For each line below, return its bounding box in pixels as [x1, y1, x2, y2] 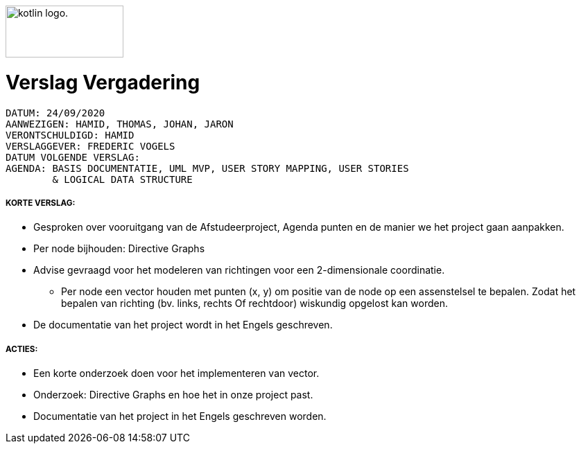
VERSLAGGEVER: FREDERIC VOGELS [6, 140, 175, 152]
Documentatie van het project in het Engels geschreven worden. [33, 410, 327, 423]
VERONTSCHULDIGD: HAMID [6, 129, 135, 141]
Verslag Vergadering [6, 70, 200, 94]
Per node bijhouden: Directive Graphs [33, 243, 205, 255]
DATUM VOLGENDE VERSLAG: [6, 151, 140, 163]
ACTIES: [6, 344, 38, 354]
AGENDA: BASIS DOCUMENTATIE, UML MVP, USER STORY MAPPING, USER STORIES [6, 162, 409, 174]
